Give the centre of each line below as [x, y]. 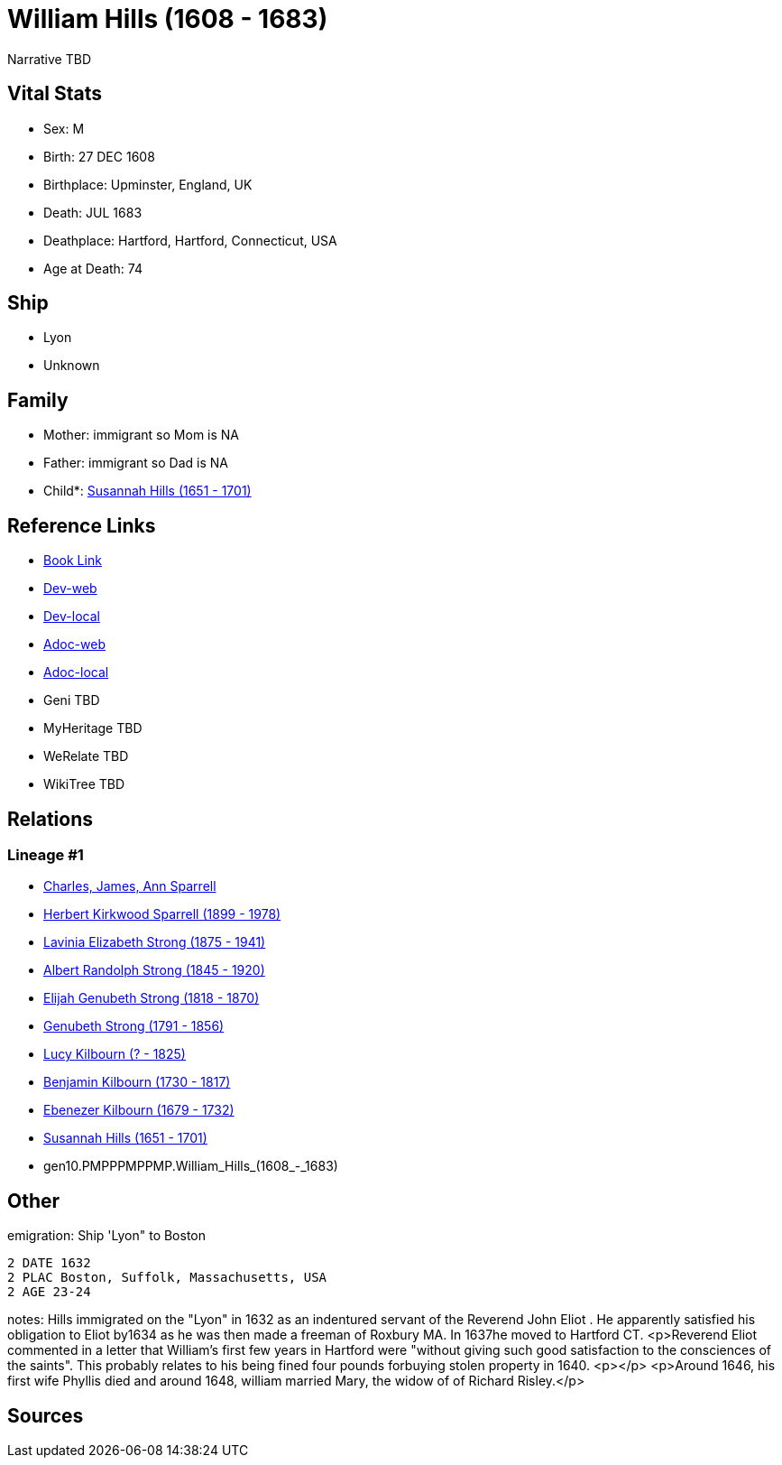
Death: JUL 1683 [93, 212]
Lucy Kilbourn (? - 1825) [115, 1054]
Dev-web [70, 589]
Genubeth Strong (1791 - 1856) [134, 1026]
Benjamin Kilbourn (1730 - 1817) [137, 1082]
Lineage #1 [46, 854]
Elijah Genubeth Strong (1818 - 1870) [152, 998]
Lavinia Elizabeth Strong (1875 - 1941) [155, 942]
